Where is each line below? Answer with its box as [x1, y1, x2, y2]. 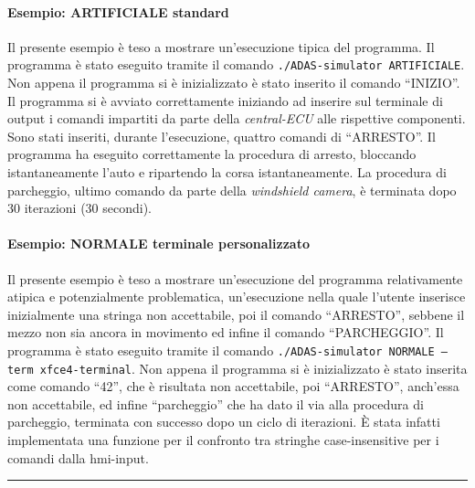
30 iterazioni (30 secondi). [7, 198, 153, 217]
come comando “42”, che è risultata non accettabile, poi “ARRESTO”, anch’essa [7, 377, 459, 396]
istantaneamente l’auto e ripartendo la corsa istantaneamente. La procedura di [7, 163, 447, 182]
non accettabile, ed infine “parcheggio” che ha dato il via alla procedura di [7, 394, 424, 413]
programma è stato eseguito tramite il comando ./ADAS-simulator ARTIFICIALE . [7, 55, 465, 74]
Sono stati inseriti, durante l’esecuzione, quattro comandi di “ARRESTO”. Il [7, 126, 436, 145]
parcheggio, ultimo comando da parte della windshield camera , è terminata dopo [7, 180, 457, 199]
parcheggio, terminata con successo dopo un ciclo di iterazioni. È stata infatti [7, 412, 440, 431]
